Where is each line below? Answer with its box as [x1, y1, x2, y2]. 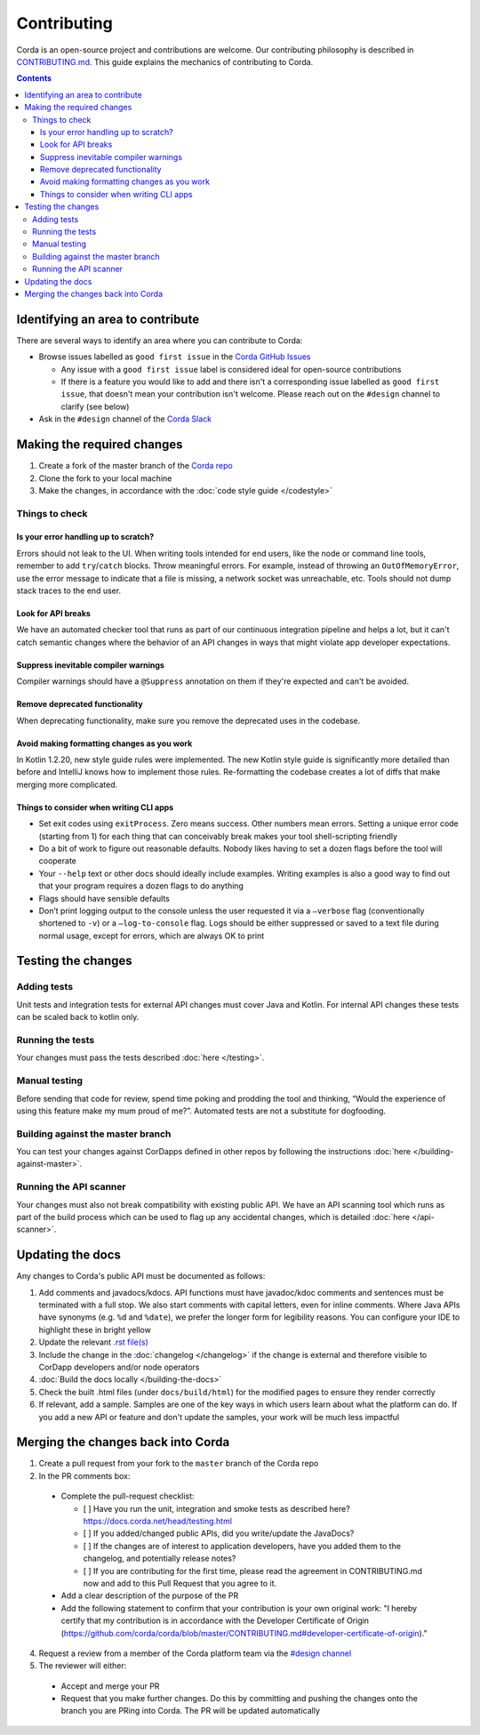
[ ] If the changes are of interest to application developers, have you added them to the [83, 1540, 402, 1551]
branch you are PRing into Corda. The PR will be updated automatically [60, 1706, 320, 1716]
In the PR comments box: [38, 1470, 131, 1481]
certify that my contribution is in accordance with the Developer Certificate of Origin [60, 1615, 369, 1627]
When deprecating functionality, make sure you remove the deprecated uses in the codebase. [16, 715, 361, 726]
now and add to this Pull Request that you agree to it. [83, 1578, 277, 1588]
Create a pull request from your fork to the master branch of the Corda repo [38, 1458, 319, 1469]
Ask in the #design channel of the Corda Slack [38, 414, 212, 424]
